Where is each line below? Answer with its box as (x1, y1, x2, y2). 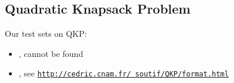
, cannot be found (18, 47, 83, 59)
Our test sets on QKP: (5, 27, 87, 40)
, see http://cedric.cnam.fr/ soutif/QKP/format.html (18, 67, 229, 79)
